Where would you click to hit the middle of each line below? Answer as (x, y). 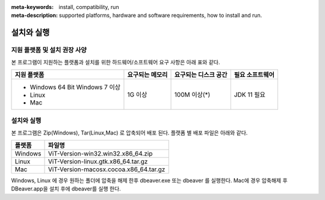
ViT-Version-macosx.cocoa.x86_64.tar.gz (107, 169)
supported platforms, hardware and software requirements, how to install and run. (161, 16)
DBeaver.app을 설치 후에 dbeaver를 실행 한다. (66, 189)
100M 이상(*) (192, 94)
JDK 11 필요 (250, 94)
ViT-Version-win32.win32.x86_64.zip (100, 154)
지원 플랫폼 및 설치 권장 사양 (49, 50)
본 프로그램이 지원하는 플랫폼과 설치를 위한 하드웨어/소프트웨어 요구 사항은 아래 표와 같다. (116, 62)
